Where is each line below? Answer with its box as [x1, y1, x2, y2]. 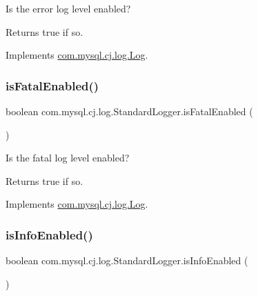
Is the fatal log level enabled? [6, 150, 130, 165]
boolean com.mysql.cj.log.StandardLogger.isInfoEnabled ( [6, 253, 248, 268]
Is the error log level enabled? [6, 1, 131, 15]
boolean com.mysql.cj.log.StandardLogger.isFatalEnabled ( [6, 104, 253, 118]
